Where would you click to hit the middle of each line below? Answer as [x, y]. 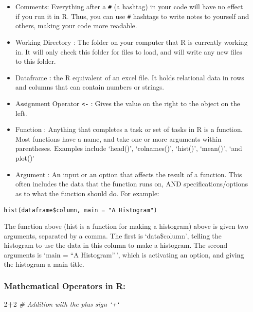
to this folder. [36, 61]
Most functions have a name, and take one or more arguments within [118, 138]
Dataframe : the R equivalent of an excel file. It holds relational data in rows [130, 77]
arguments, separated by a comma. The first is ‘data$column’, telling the [113, 235]
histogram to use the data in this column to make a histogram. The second [116, 245]
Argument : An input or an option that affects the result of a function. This [129, 174]
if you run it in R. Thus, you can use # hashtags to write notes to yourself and [132, 16]
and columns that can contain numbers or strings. [90, 87]
